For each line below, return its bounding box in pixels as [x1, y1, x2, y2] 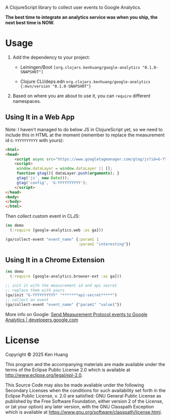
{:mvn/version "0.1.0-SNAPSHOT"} [20, 83, 92, 89]
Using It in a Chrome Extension [5, 256, 105, 264]
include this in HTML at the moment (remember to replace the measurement [5, 132, 165, 138]
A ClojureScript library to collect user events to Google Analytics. [5, 5, 141, 10]
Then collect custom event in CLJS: [5, 213, 80, 219]
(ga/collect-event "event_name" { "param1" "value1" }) [5, 302, 122, 307]
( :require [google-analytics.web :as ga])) [10, 228, 103, 233]
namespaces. [12, 98, 41, 104]
